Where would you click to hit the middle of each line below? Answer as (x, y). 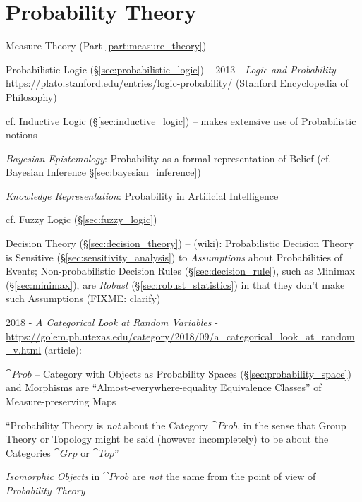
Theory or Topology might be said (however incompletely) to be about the (167, 439)
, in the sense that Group (292, 425)
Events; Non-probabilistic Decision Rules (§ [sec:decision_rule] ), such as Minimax (180, 271)
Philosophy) (31, 96)
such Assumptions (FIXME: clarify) (83, 298)
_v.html (24, 350)
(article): (63, 350)
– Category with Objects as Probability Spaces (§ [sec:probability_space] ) (193, 373)
